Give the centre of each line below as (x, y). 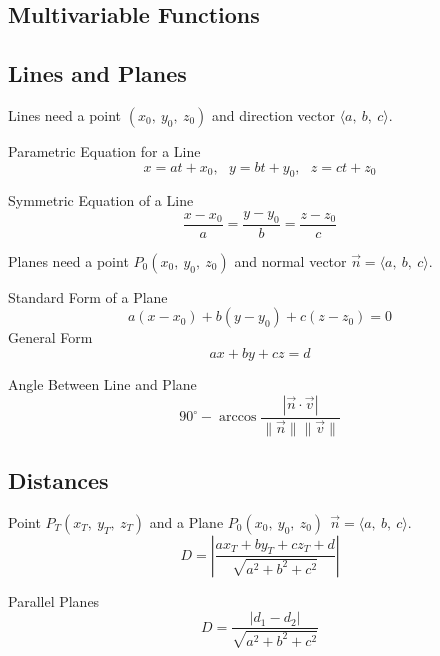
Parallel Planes (54, 600)
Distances (58, 480)
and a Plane (186, 521)
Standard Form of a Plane (88, 296)
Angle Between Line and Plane (102, 383)
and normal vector (290, 260)
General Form (50, 337)
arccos (237, 417)
